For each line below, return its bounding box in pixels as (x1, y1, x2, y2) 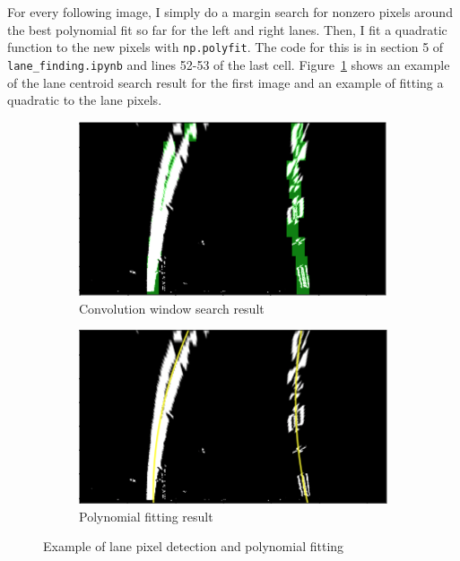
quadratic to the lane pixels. (7, 91, 162, 109)
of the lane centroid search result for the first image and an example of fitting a (7, 73, 444, 91)
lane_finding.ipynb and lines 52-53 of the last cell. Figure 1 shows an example (7, 55, 450, 73)
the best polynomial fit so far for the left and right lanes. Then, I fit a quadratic (7, 20, 447, 39)
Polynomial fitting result (79, 506, 213, 525)
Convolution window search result (79, 298, 265, 317)
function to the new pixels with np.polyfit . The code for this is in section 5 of (7, 38, 444, 56)
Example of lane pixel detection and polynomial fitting (43, 537, 344, 556)
